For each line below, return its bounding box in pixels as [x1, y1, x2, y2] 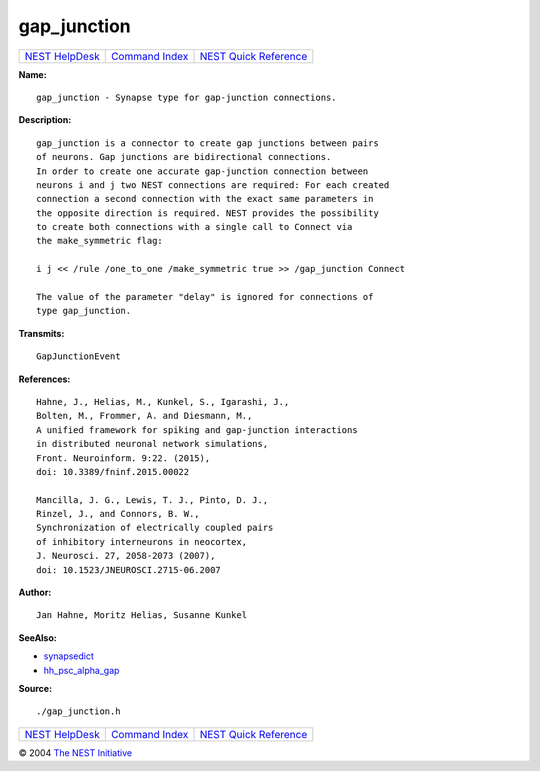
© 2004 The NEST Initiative [18, 746, 133, 759]
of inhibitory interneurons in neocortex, [36, 536, 248, 547]
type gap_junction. [36, 305, 132, 317]
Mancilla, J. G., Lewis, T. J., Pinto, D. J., [36, 494, 269, 505]
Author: [18, 586, 52, 599]
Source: [18, 683, 53, 694]
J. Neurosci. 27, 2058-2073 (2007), [36, 550, 216, 562]
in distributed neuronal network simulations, [36, 438, 269, 450]
